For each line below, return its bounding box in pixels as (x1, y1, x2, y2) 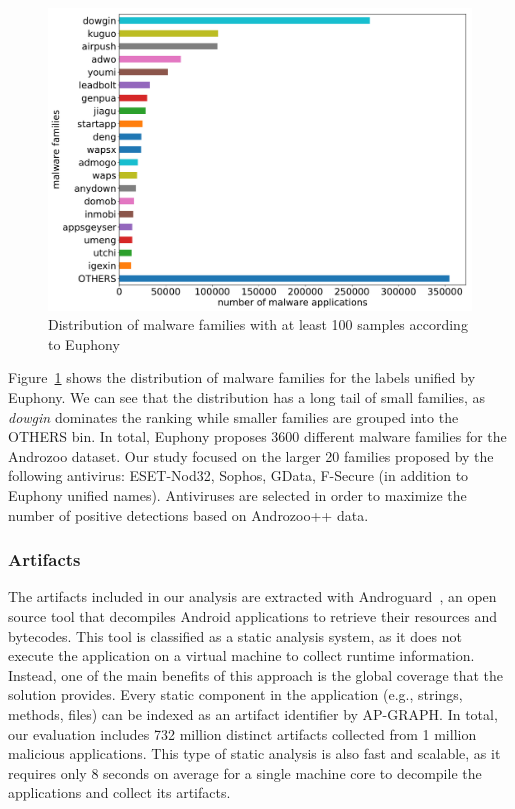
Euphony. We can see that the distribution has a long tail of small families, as (8, 387, 486, 408)
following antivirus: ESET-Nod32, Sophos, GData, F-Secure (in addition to (8, 465, 469, 486)
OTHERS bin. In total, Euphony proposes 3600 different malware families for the (8, 426, 507, 447)
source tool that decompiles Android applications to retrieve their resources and (8, 606, 498, 627)
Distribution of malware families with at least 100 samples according (48, 314, 468, 335)
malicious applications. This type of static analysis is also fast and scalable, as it (8, 743, 501, 764)
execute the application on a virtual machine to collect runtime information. (8, 645, 475, 666)
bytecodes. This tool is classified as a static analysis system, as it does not (8, 625, 462, 646)
